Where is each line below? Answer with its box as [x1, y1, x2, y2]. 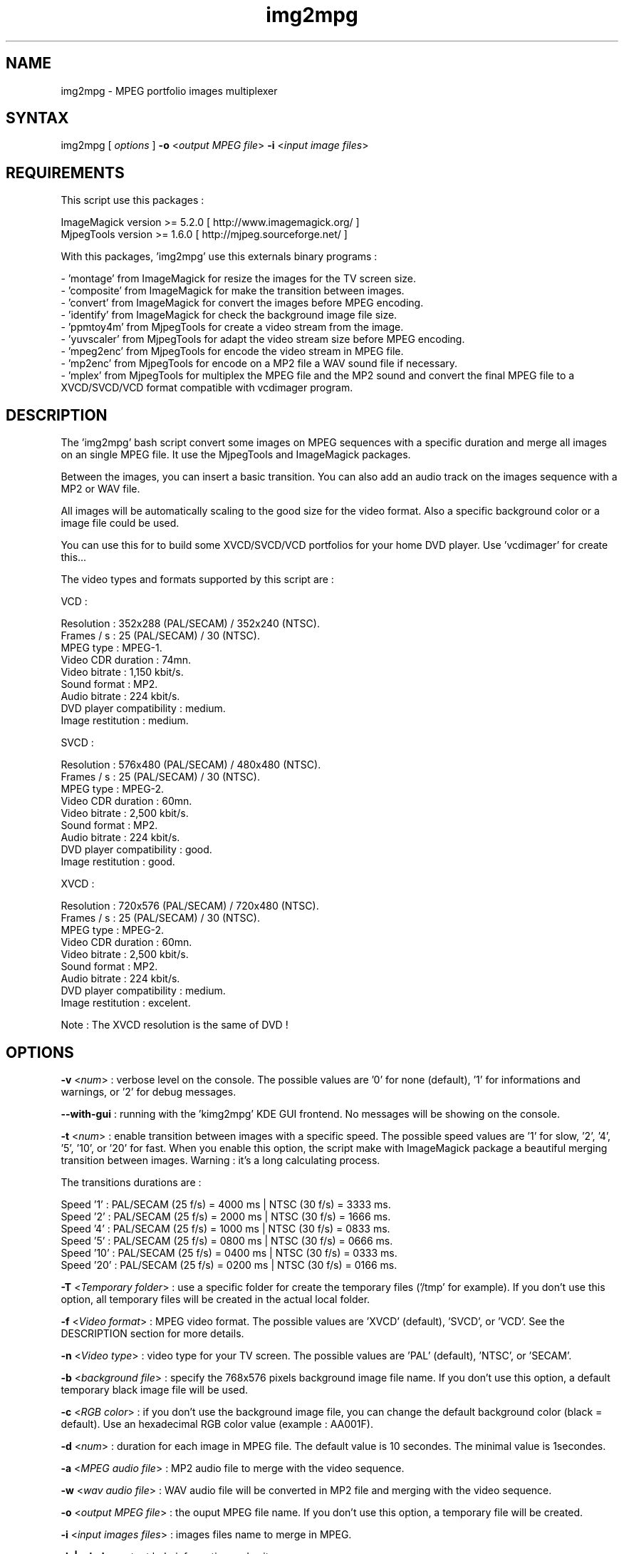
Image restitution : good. [61, 855, 175, 868]
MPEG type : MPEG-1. [61, 642, 162, 654]
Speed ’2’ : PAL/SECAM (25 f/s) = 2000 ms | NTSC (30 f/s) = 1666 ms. [61, 1210, 391, 1223]
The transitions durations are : [61, 1175, 202, 1188]
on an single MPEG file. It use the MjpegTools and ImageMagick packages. [61, 448, 411, 461]
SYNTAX [6, 109, 69, 128]
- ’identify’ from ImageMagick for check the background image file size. [61, 309, 397, 321]
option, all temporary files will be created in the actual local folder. [61, 1292, 370, 1305]
